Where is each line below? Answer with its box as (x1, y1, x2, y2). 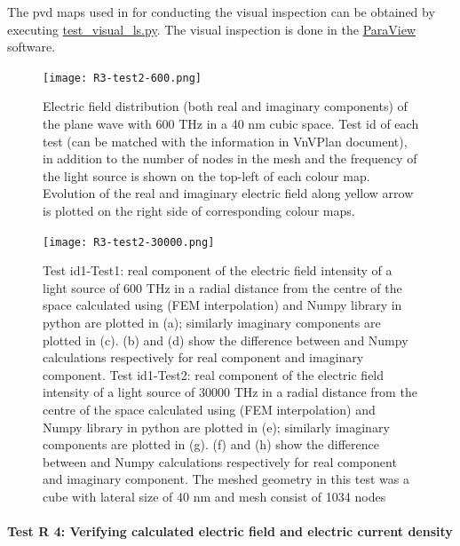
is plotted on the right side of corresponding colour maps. (43, 202, 355, 219)
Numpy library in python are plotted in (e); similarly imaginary (43, 417, 390, 436)
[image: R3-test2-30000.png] (43, 235, 215, 249)
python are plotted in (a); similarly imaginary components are (43, 313, 381, 332)
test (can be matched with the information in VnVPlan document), (43, 131, 408, 150)
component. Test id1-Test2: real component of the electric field (43, 365, 385, 384)
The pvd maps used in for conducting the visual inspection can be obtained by (7, 3, 435, 20)
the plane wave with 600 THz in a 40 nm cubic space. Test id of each (43, 115, 419, 133)
